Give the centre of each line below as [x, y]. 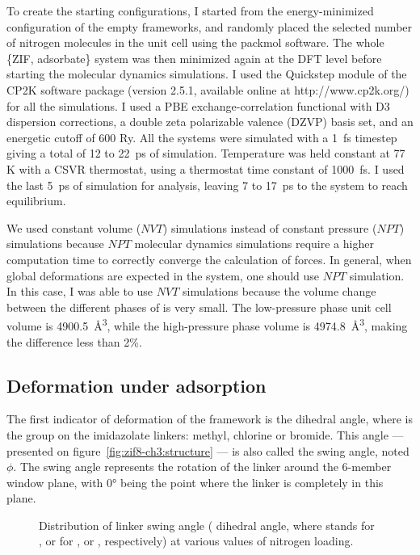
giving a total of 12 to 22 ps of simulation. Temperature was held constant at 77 [206, 153]
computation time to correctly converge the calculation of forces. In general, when [209, 259]
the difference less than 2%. [74, 341]
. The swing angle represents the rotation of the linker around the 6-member [202, 467]
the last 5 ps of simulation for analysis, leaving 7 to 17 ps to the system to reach [207, 185]
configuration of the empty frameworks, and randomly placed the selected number [210, 26]
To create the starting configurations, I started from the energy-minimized [190, 11]
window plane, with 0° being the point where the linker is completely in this [195, 482]
